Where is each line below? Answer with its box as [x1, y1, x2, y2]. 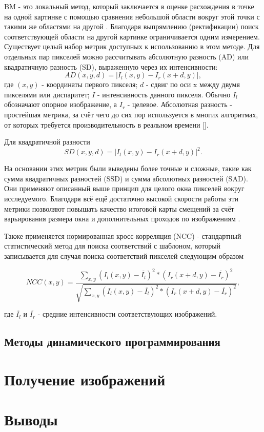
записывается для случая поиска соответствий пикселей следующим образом [4, 250, 244, 261]
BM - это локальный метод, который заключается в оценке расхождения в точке [4, 1, 254, 11]
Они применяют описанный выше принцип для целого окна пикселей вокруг [4, 183, 245, 194]
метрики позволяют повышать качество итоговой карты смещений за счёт [4, 203, 234, 214]
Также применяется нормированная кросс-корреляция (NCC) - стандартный [4, 230, 241, 241]
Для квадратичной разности [4, 136, 90, 147]
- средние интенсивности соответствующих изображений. [37, 308, 217, 319]
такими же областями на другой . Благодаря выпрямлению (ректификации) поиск [4, 21, 259, 32]
